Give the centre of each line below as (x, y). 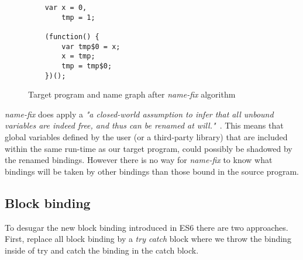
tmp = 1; (78, 17)
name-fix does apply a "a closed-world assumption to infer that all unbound (139, 114)
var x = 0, (66, 8)
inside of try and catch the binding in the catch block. (102, 250)
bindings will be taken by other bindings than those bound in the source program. (152, 171)
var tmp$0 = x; (91, 46)
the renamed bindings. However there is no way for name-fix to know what (139, 160)
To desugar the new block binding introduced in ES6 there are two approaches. (147, 227)
